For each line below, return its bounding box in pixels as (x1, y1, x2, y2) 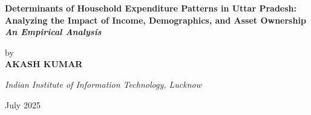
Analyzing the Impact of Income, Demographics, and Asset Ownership (5, 13, 306, 26)
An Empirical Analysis (5, 25, 102, 38)
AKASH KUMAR (5, 57, 83, 70)
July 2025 (5, 98, 41, 111)
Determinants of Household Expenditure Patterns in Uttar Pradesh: (5, 2, 296, 14)
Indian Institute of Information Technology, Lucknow (5, 77, 202, 90)
